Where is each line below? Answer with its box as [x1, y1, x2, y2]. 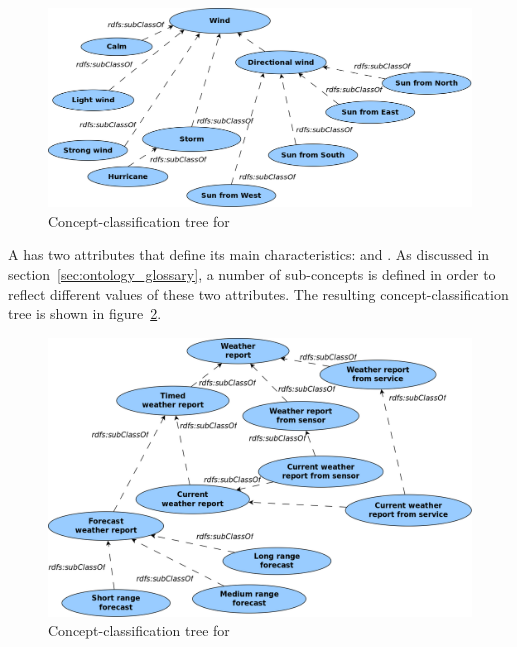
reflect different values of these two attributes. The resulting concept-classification [8, 283, 509, 304]
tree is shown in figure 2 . [8, 303, 162, 324]
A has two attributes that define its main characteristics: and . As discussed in [8, 244, 490, 265]
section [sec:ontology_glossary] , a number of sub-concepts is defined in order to [8, 263, 496, 284]
